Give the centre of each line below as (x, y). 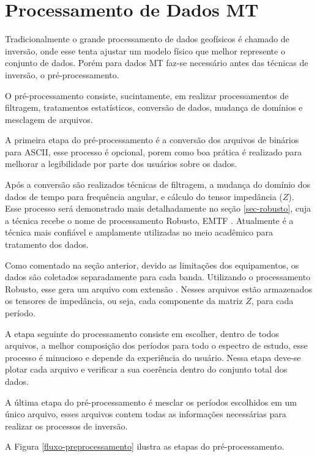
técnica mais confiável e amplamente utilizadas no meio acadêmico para (139, 232)
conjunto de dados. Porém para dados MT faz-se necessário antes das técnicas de (157, 63)
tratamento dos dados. (47, 244)
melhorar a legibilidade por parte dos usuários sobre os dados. (121, 164)
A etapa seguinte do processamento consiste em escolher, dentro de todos (142, 333)
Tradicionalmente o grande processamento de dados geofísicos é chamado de (147, 39)
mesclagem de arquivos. (49, 119)
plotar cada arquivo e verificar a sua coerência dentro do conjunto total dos (146, 369)
